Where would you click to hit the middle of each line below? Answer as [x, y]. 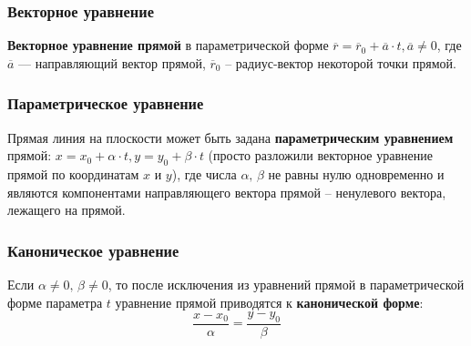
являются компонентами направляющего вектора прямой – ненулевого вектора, [227, 192]
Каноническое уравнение [93, 250]
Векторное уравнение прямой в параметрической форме [168, 45]
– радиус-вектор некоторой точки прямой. [341, 62]
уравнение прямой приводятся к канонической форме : [269, 302]
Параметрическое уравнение [106, 103]
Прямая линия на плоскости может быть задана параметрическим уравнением [230, 137]
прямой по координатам [73, 174]
